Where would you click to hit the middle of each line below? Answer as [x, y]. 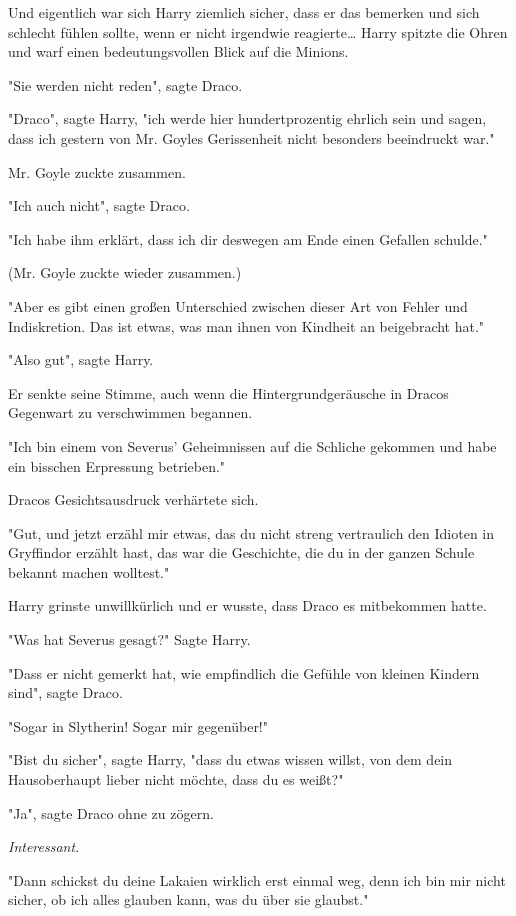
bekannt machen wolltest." [89, 571]
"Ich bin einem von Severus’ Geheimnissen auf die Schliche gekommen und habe [252, 445]
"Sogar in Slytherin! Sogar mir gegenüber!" [138, 725]
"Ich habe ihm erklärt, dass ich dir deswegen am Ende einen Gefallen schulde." [248, 238]
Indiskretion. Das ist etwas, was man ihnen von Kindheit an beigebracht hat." [246, 325]
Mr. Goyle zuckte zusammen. [97, 171]
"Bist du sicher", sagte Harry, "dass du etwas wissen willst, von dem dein [230, 759]
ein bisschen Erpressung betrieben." [117, 465]
